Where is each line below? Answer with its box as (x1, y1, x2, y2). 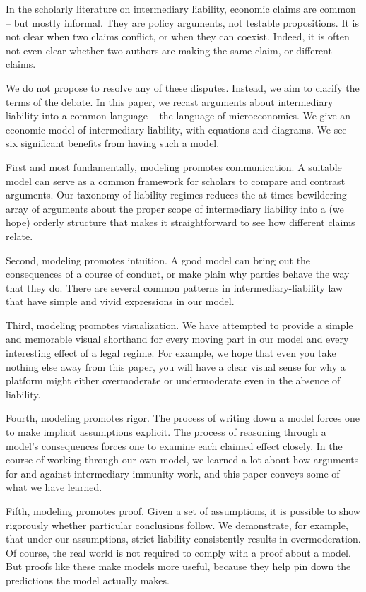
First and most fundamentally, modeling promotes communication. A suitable (6, 159, 342, 174)
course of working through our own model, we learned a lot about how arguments (6, 452, 359, 467)
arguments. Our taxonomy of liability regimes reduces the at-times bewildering (6, 187, 347, 202)
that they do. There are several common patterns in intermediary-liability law (6, 280, 343, 295)
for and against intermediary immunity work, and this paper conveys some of (6, 466, 340, 480)
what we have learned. (6, 480, 102, 495)
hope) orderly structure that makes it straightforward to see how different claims (6, 215, 355, 230)
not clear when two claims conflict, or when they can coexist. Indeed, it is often (6, 29, 350, 44)
